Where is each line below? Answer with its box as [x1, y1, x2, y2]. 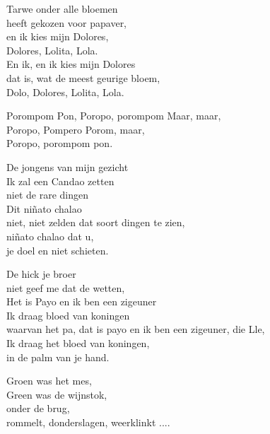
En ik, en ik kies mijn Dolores [6, 57, 136, 71]
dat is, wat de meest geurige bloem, [6, 70, 160, 85]
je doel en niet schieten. [6, 242, 109, 257]
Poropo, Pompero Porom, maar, [6, 122, 145, 136]
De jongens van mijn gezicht [6, 159, 129, 174]
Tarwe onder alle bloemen [6, 1, 118, 16]
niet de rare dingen [6, 187, 88, 202]
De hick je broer [6, 266, 76, 281]
